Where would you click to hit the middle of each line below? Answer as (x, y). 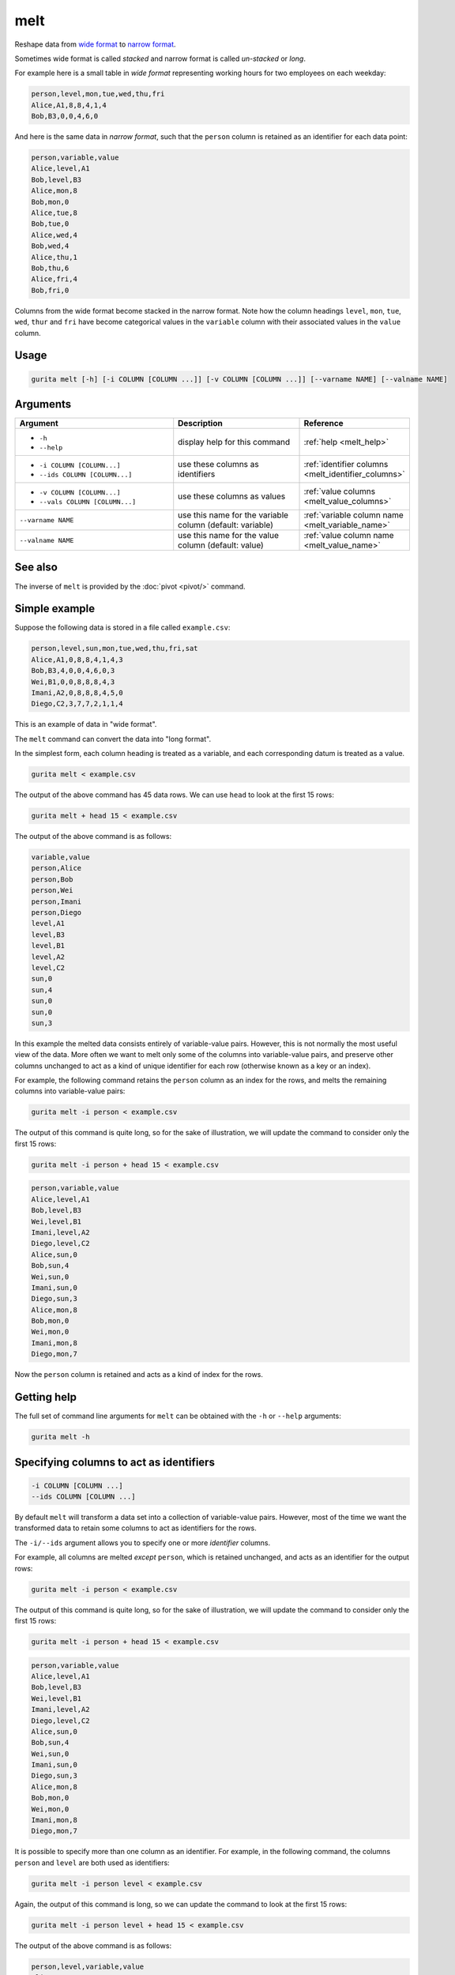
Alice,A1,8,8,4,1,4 (69, 105)
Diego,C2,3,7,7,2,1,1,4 (77, 704)
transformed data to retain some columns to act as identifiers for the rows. (135, 1528)
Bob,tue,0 (50, 224)
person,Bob (52, 879)
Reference (323, 423)
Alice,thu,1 (55, 257)
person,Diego (56, 913)
